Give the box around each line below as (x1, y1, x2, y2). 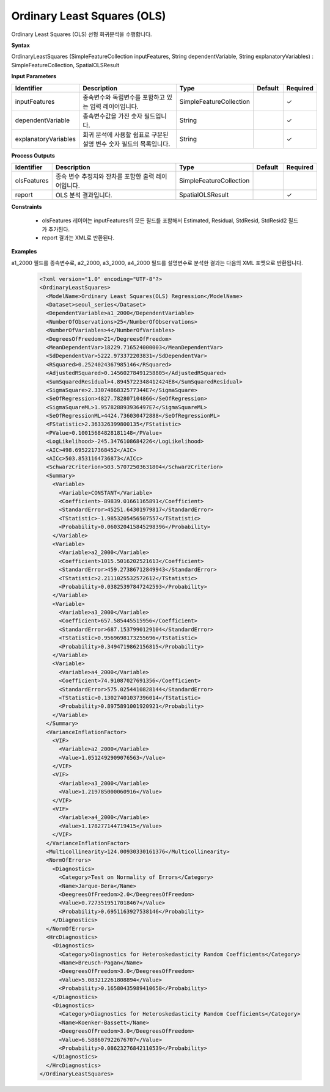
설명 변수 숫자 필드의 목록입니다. (82, 139, 170, 148)
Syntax (11, 42, 30, 49)
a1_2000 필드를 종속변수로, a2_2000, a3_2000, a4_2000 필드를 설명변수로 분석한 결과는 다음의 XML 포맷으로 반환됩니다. (11, 259, 304, 266)
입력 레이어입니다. (89, 102, 139, 111)
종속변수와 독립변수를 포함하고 (82, 93, 165, 101)
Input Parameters (11, 73, 57, 80)
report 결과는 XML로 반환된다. (42, 234, 115, 241)
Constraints (11, 203, 42, 210)
